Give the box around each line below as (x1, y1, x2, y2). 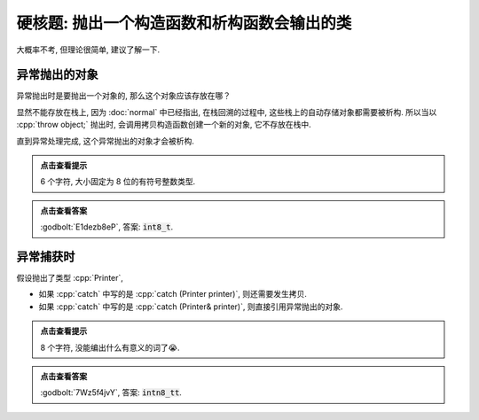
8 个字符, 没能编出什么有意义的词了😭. (40, 342, 180, 353)
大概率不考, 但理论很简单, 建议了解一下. (16, 44, 160, 55)
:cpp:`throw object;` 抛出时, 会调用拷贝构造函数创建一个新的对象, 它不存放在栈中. (16, 120, 311, 130)
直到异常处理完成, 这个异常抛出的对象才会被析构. (16, 136, 195, 146)
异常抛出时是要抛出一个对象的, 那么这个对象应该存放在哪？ (16, 90, 231, 101)
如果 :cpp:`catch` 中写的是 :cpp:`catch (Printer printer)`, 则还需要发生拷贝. (38, 289, 308, 299)
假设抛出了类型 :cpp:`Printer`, (16, 273, 124, 284)
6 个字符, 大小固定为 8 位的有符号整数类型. (40, 176, 196, 187)
